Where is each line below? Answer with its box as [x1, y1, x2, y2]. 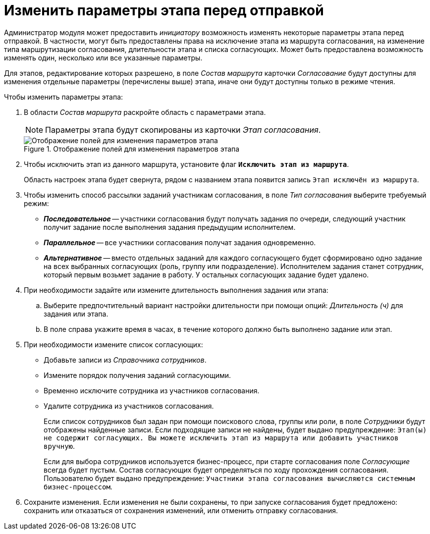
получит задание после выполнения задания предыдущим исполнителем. [44, 222, 296, 231]
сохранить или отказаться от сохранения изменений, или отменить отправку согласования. [24, 506, 338, 515]
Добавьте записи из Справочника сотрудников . [44, 355, 207, 364]
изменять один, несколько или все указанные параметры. [4, 53, 203, 62]
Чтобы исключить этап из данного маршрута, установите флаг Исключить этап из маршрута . [24, 160, 349, 168]
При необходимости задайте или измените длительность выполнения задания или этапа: [24, 285, 328, 294]
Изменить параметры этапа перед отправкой [4, 2, 324, 19]
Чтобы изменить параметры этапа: [4, 92, 123, 101]
